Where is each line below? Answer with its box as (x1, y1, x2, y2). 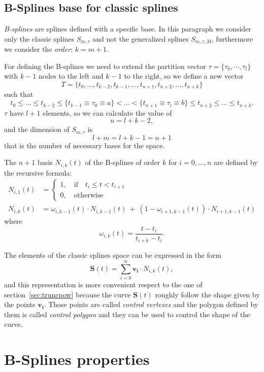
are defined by (214, 157, 258, 167)
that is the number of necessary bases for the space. (4, 140, 165, 150)
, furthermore (211, 33, 253, 44)
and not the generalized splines (92, 33, 189, 44)
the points (4, 299, 36, 310)
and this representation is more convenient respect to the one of (4, 279, 203, 290)
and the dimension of (4, 124, 70, 134)
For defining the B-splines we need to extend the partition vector (4, 60, 206, 71)
